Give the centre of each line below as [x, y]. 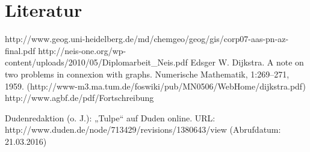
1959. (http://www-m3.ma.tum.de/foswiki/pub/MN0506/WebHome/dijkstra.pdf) [155, 86]
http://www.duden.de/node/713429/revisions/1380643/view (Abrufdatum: [143, 129]
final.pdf [20, 50]
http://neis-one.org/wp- [82, 50]
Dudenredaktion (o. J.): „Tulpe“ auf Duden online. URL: [110, 117]
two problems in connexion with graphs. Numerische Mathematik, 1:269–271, [147, 74]
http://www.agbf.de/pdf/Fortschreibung [79, 98]
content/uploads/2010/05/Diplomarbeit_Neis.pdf [96, 62]
